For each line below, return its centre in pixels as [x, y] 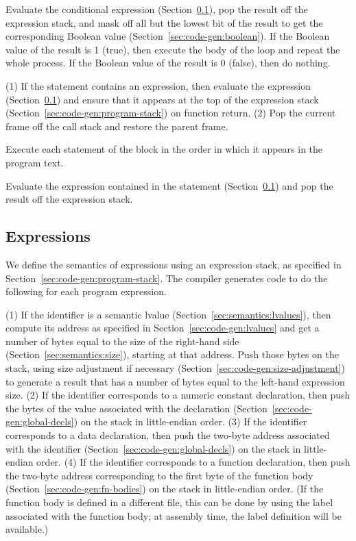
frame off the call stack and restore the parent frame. [117, 126]
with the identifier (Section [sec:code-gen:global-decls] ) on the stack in [153, 448]
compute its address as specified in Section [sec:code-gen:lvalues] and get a [163, 328]
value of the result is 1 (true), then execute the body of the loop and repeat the [173, 49]
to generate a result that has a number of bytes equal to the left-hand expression [175, 381]
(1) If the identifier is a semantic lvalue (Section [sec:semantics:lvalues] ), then [168, 314]
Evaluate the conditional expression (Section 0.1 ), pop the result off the [157, 9]
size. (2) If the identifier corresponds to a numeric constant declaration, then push [178, 395]
